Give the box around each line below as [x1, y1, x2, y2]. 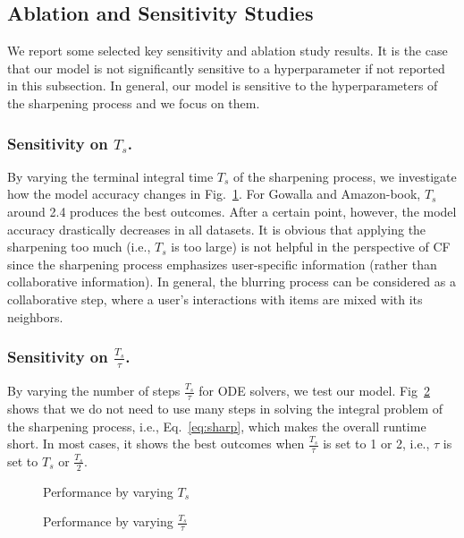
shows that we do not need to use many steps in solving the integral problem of [7, 398, 443, 417]
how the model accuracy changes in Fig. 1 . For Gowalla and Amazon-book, [7, 184, 421, 203]
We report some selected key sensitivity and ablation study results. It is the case [7, 41, 448, 60]
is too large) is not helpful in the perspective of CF [171, 237, 451, 256]
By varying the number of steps [7, 381, 181, 400]
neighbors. [7, 307, 63, 326]
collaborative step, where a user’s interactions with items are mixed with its [7, 289, 423, 308]
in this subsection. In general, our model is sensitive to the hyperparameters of [7, 76, 438, 95]
